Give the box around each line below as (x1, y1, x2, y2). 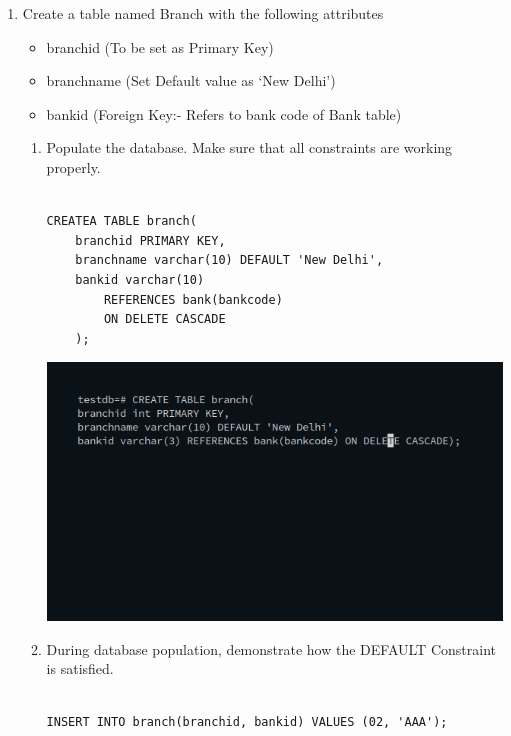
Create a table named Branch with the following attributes (22, 3, 384, 23)
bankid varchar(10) (75, 272, 205, 287)
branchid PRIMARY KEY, (75, 233, 226, 248)
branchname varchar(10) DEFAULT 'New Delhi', (75, 253, 384, 268)
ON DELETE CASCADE (103, 312, 226, 327)
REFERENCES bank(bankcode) (103, 292, 283, 307)
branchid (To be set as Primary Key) (46, 36, 274, 57)
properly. (46, 156, 101, 177)
